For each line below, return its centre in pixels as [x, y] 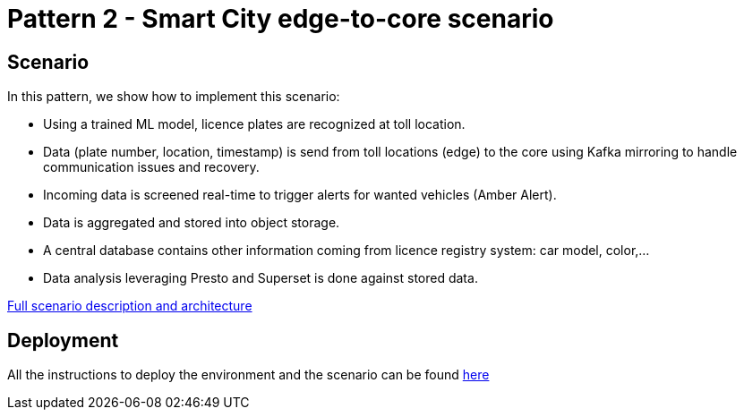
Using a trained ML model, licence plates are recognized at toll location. [254, 124]
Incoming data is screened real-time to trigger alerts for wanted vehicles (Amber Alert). [300, 195]
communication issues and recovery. [151, 167]
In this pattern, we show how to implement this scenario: [174, 97]
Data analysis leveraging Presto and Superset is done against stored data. [261, 278]
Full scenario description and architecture [130, 306]
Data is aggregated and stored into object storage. [192, 223]
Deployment [63, 340]
